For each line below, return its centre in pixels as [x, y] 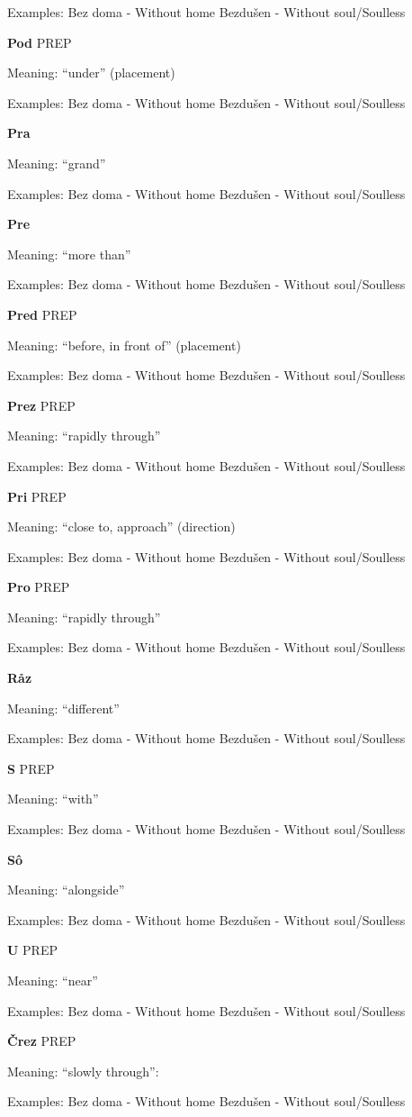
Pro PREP [39, 587]
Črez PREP [42, 1041]
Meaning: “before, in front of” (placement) [124, 345]
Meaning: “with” [53, 799]
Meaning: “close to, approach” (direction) [121, 527]
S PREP [31, 768]
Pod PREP [40, 42]
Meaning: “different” [63, 708]
